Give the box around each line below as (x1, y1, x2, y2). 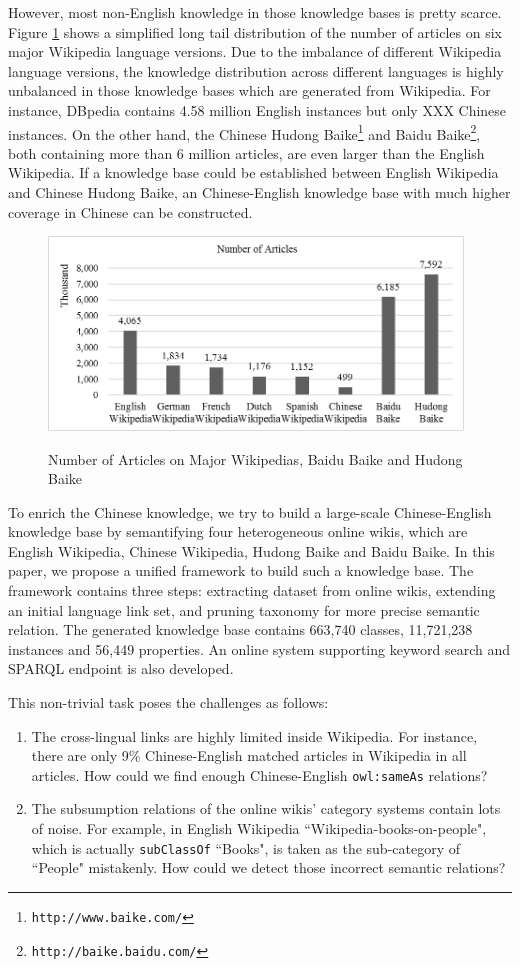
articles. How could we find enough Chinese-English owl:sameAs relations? (31, 764, 488, 785)
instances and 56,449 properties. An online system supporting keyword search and (8, 638, 511, 659)
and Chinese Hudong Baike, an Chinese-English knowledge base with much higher (8, 182, 511, 202)
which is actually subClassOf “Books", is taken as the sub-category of (31, 837, 460, 858)
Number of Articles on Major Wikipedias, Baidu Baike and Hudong (48, 448, 463, 469)
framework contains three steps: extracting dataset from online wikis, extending (8, 580, 496, 601)
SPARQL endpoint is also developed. (8, 658, 234, 679)
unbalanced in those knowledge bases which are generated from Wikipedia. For (8, 80, 491, 101)
